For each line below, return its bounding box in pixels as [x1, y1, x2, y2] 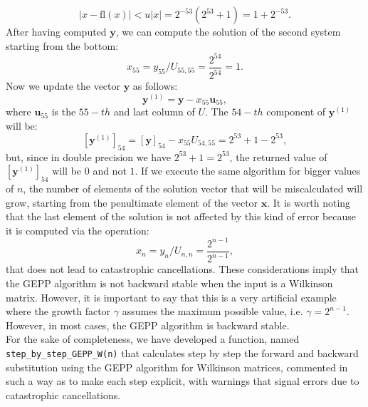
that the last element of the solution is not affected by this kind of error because [6, 209, 357, 224]
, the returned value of [229, 149, 327, 164]
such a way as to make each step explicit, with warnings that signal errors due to [6, 373, 359, 388]
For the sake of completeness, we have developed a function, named [6, 331, 300, 346]
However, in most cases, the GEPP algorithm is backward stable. [6, 317, 290, 332]
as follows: [132, 78, 178, 93]
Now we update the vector [6, 78, 121, 93]
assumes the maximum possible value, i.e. [122, 304, 303, 319]
